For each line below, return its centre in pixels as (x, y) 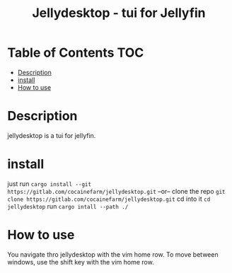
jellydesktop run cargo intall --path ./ (68, 206)
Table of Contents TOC (76, 53)
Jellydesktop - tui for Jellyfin (119, 13)
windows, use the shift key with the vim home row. (81, 262)
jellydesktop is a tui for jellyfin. (52, 135)
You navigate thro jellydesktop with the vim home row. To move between (113, 254)
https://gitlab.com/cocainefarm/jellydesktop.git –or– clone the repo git (116, 191)
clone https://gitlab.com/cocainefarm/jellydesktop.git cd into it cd (109, 199)
